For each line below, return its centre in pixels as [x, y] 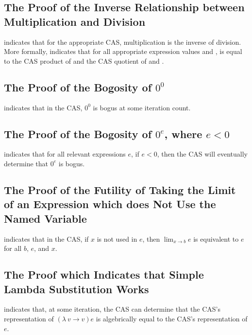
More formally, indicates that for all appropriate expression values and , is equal [123, 51]
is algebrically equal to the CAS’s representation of [172, 318]
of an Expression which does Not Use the [110, 204]
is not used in [117, 238]
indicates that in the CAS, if [46, 238]
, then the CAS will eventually [202, 154]
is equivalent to [216, 238]
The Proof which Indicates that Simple [104, 274]
